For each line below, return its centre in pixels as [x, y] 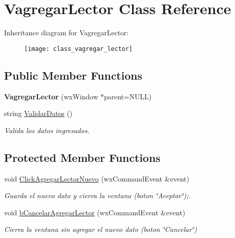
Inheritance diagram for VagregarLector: [67, 33]
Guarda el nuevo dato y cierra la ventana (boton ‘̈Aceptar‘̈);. [98, 195]
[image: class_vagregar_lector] [78, 49]
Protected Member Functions [82, 157]
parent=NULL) [128, 96]
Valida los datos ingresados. [47, 130]
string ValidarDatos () [38, 113]
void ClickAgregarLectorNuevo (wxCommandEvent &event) [97, 178]
